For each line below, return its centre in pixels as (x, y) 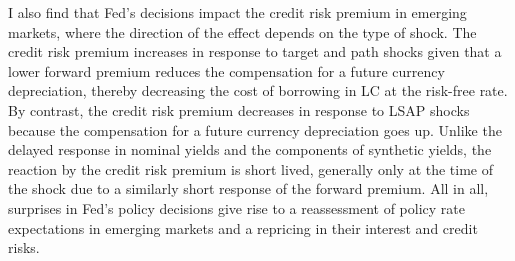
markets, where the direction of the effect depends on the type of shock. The (242, 31)
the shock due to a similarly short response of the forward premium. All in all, (248, 188)
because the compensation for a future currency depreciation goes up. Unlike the (255, 129)
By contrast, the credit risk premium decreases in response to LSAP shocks (239, 109)
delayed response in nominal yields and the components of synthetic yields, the (250, 149)
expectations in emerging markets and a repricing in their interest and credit (243, 227)
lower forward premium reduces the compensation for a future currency (226, 70)
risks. (24, 247)
